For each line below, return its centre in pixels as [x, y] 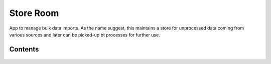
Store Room [34, 13]
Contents [24, 49]
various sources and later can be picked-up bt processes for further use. [85, 34]
